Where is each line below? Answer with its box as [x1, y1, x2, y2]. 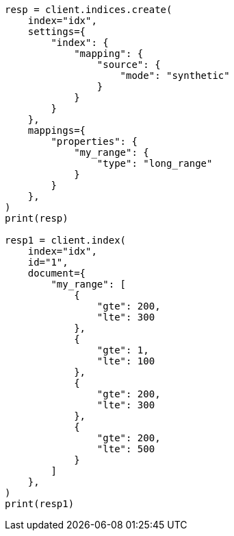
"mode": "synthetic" [120, 70, 230, 81]
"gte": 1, [96, 345, 149, 356]
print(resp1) [5, 498, 75, 509]
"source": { [96, 59, 161, 70]
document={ [27, 268, 86, 279]
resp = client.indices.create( [5, 4, 172, 15]
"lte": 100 [96, 356, 155, 366]
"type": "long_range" [96, 158, 213, 169]
